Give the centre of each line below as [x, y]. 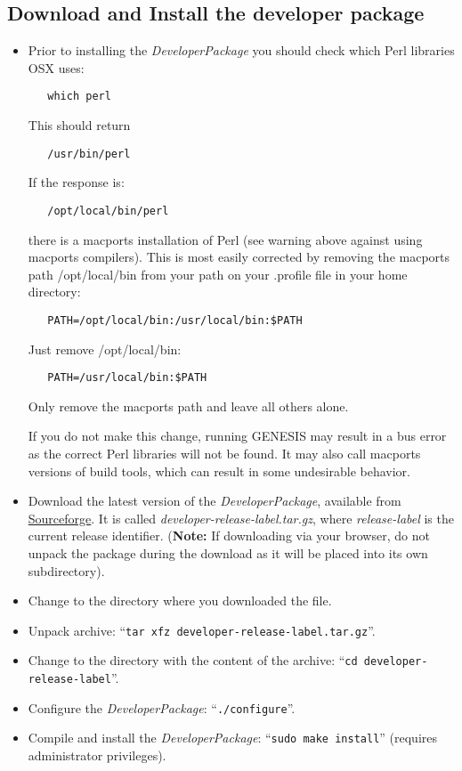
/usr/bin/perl [89, 154]
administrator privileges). [97, 755]
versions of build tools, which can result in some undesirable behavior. [219, 471]
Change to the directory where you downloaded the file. [180, 601]
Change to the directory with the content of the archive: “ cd [193, 660]
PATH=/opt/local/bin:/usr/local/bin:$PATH [175, 320]
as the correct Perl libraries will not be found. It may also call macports [224, 454]
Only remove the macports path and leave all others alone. [188, 406]
